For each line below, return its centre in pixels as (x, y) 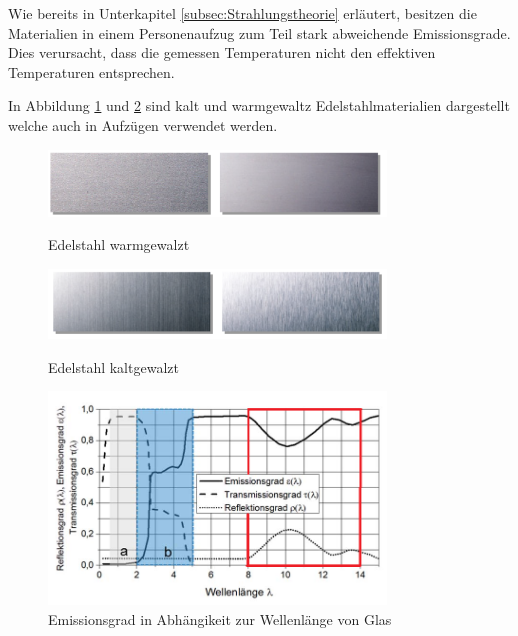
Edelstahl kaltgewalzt (113, 366)
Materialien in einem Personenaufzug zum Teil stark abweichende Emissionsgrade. (259, 32)
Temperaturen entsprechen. (91, 71)
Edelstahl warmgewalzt (119, 244)
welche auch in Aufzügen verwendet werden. (143, 124)
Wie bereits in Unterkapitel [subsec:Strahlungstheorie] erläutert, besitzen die (242, 13)
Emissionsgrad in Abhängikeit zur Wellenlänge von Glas (220, 618)
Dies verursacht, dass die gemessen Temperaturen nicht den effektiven (222, 52)
